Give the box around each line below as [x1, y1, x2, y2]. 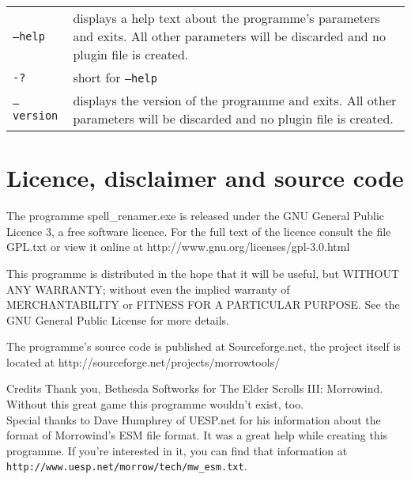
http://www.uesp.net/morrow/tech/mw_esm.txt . [6, 458, 247, 474]
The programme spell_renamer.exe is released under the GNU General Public [6, 207, 385, 224]
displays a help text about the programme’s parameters [73, 9, 380, 27]
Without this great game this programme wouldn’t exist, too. [6, 396, 304, 412]
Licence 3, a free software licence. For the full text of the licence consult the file [6, 222, 391, 239]
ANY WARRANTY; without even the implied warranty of [6, 280, 290, 297]
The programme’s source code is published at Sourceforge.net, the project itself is [6, 338, 401, 355]
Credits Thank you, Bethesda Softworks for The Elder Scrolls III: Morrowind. [6, 380, 383, 397]
